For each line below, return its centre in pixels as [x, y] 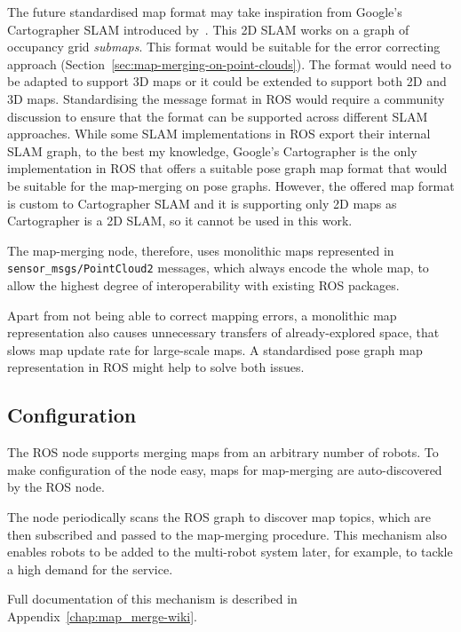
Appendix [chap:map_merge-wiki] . [102, 616]
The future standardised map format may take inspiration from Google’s [205, 12]
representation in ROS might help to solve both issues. [156, 367]
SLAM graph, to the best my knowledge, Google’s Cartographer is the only [212, 150]
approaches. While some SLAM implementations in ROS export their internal [219, 134]
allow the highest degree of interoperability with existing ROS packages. [203, 284]
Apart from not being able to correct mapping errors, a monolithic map [202, 315]
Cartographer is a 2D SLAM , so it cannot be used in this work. [180, 221]
